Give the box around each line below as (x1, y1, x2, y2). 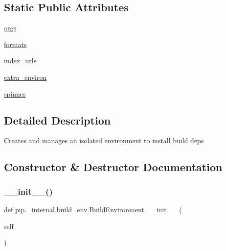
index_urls (4, 55, 37, 66)
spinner (4, 88, 26, 99)
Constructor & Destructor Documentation (4, 159, 223, 175)
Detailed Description (4, 112, 111, 127)
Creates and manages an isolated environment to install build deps (4, 135, 204, 146)
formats (4, 39, 27, 49)
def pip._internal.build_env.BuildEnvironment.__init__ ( (4, 204, 182, 214)
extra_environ (4, 72, 47, 82)
